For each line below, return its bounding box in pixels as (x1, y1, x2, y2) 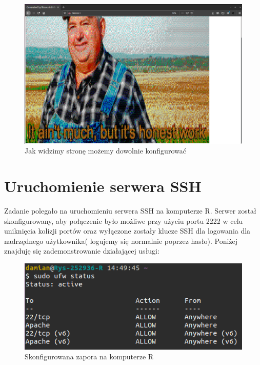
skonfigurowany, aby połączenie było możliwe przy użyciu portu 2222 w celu (4, 215, 243, 226)
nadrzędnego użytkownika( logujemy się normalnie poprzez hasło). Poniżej (4, 235, 238, 246)
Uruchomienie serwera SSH (4, 176, 202, 196)
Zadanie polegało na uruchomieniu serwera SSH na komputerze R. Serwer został (4, 205, 256, 216)
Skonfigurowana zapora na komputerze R (25, 351, 154, 362)
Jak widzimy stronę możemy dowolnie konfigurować (25, 145, 186, 156)
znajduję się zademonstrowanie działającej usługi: (4, 245, 159, 256)
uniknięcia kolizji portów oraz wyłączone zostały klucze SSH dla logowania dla (4, 225, 251, 236)
